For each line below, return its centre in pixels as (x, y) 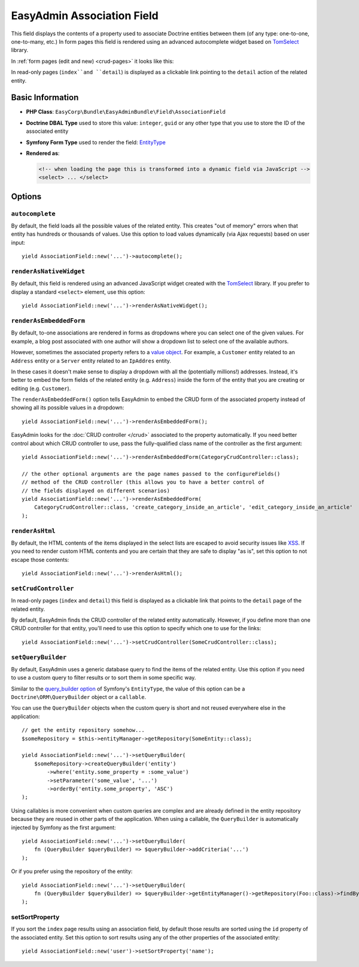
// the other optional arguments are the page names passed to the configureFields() (151, 474)
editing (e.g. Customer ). (41, 388)
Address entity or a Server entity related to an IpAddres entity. (91, 361)
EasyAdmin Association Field (85, 16)
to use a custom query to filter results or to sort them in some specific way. (104, 678)
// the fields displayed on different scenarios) (96, 490)
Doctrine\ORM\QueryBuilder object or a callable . (79, 697)
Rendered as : (43, 153)
